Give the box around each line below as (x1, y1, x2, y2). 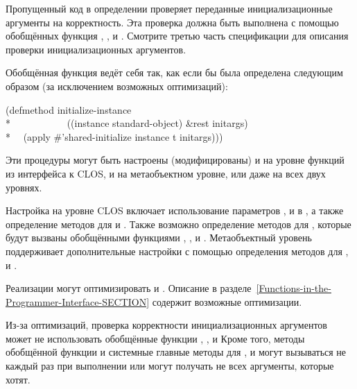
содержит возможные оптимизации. (152, 294, 302, 309)
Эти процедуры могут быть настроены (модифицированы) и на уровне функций (6, 153, 345, 167)
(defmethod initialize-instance (6, 102, 132, 116)
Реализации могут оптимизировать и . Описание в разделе (6, 281, 252, 295)
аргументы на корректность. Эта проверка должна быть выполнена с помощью (6, 15, 339, 29)
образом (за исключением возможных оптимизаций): (6, 78, 228, 93)
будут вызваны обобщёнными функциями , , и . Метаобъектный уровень (6, 230, 312, 245)
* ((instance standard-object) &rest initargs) (6, 116, 248, 130)
